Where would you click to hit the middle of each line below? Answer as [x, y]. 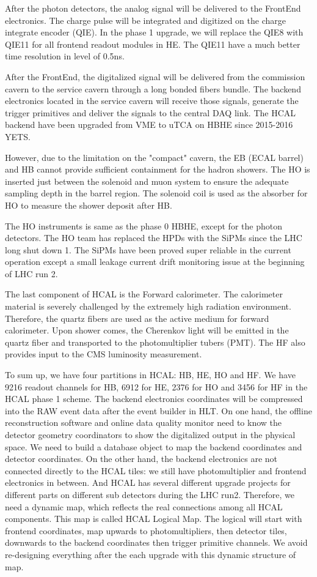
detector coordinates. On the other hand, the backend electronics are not [141, 459]
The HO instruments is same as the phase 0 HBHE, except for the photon [144, 225]
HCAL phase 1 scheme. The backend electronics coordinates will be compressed [154, 399]
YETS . [18, 136]
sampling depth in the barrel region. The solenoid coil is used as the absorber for [156, 193]
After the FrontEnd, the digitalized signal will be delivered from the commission [155, 76]
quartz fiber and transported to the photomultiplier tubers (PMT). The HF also [155, 342]
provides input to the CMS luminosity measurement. [104, 354]
